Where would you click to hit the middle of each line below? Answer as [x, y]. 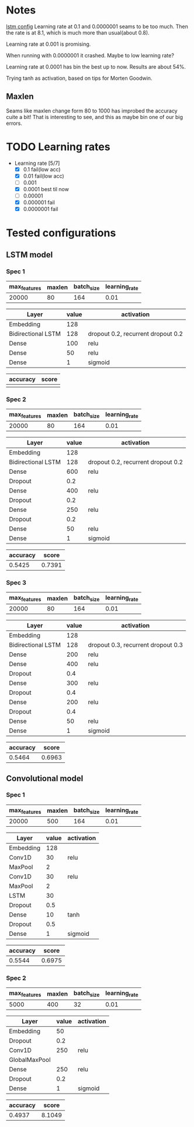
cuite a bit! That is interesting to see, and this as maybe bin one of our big [94, 117]
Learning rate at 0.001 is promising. [49, 44]
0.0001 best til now [46, 189]
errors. [14, 123]
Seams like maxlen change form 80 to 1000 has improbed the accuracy [92, 111]
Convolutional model [45, 778]
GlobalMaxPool [30, 1060]
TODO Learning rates [58, 147]
